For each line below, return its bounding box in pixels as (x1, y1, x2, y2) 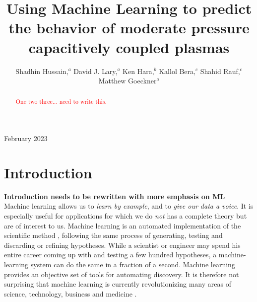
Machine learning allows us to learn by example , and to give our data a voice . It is (4, 201, 254, 211)
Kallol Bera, (159, 66, 195, 76)
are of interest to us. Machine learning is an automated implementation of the (4, 220, 241, 230)
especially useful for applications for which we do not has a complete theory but (4, 211, 247, 221)
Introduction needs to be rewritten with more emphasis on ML (4, 191, 225, 201)
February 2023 (4, 133, 48, 144)
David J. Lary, (73, 66, 118, 76)
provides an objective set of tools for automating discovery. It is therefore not (4, 269, 239, 279)
